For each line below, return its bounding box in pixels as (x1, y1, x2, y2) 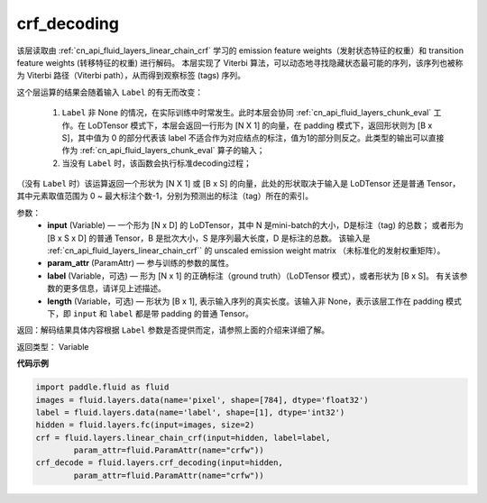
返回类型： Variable (16, 341, 89, 352)
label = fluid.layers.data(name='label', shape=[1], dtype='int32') (35, 407, 345, 417)
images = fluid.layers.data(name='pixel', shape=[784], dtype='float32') (35, 395, 369, 405)
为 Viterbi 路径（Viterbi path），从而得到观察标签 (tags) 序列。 (16, 70, 246, 81)
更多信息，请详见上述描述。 (62, 283, 166, 294)
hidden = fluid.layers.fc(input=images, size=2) (35, 420, 255, 430)
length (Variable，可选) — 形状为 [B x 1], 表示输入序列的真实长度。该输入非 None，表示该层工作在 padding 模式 (47, 296, 462, 306)
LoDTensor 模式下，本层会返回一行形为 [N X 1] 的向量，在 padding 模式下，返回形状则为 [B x (87, 120, 433, 131)
